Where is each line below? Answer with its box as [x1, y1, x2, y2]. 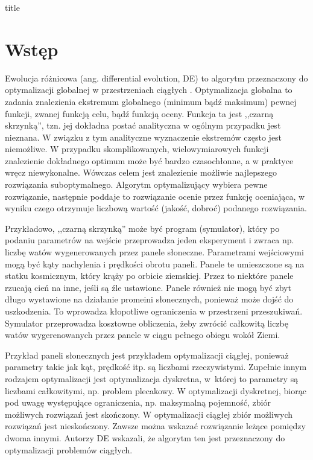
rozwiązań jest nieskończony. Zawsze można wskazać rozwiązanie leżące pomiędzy [5, 420, 306, 432]
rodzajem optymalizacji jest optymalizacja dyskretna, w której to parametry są [5, 372, 299, 385]
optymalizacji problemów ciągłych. [5, 443, 133, 456]
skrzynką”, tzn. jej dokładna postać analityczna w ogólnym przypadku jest [5, 119, 281, 132]
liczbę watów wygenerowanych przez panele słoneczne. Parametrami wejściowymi [5, 246, 304, 258]
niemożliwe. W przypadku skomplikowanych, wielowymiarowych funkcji [5, 142, 269, 155]
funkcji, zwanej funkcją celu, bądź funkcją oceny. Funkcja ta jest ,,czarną [5, 107, 274, 120]
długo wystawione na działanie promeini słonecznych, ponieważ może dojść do [5, 293, 294, 305]
